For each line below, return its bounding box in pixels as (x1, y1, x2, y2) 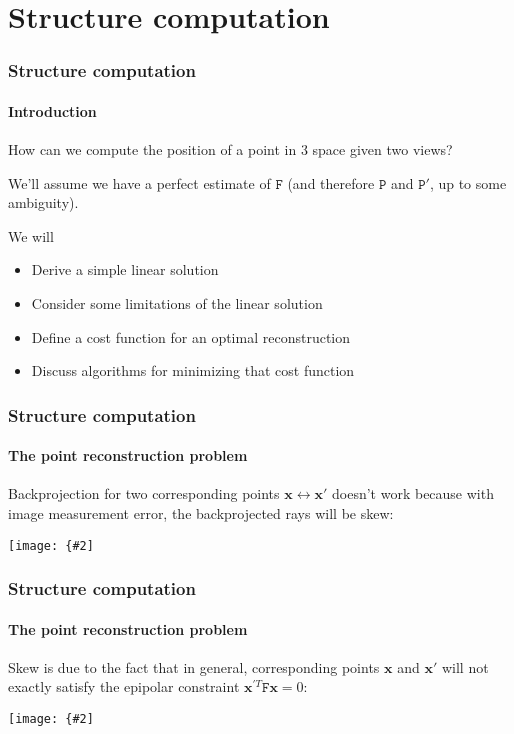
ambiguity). (8, 192, 79, 213)
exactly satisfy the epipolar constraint (8, 676, 240, 697)
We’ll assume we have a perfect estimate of (8, 172, 271, 193)
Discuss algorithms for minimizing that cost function (31, 360, 355, 381)
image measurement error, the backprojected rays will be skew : (8, 503, 394, 523)
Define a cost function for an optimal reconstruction (31, 326, 351, 347)
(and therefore (287, 172, 375, 193)
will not (441, 656, 489, 677)
